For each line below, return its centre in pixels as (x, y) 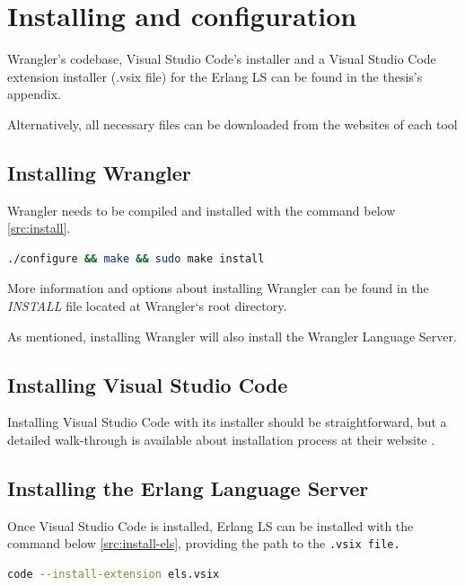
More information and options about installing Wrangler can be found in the (218, 288)
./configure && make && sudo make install (136, 258)
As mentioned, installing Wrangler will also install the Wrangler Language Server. (232, 336)
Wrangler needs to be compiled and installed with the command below (202, 210)
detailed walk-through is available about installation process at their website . (221, 440)
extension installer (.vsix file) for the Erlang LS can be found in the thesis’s (215, 76)
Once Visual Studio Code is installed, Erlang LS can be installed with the (211, 525)
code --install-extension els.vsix (114, 575)
